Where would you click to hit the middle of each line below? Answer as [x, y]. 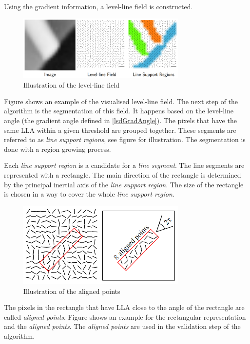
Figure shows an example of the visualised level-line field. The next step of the [121, 101]
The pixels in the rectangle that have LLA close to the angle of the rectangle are [124, 307]
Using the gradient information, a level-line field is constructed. [98, 6]
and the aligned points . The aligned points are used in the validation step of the [122, 326]
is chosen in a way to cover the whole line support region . [89, 194]
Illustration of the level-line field [71, 85]
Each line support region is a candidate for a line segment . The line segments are [124, 165]
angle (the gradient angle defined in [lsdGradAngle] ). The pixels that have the [120, 120]
